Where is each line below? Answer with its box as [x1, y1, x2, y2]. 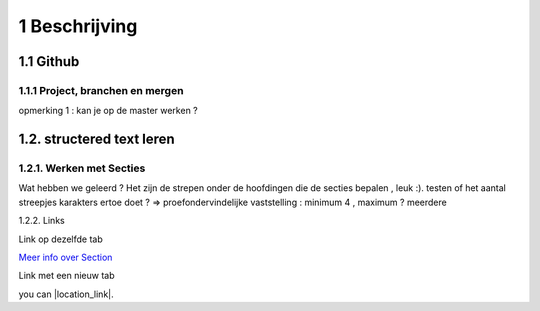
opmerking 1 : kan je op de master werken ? [18, 105, 199, 117]
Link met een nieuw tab [18, 270, 115, 282]
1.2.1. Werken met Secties [18, 161, 146, 175]
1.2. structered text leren [18, 131, 175, 148]
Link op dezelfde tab [18, 233, 104, 245]
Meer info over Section [18, 251, 113, 264]
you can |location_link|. [18, 288, 114, 300]
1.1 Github [18, 53, 80, 70]
